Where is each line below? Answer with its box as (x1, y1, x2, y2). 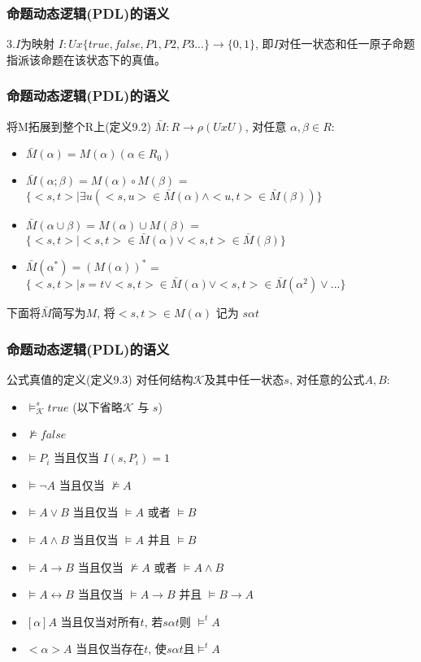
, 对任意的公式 (289, 370, 365, 387)
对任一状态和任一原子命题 (278, 35, 415, 52)
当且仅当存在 (76, 640, 145, 657)
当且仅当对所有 (60, 612, 141, 629)
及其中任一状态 (204, 370, 284, 387)
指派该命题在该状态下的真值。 (7, 50, 166, 68)
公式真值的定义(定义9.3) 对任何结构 (7, 370, 193, 387)
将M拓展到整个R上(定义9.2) (7, 117, 151, 134)
